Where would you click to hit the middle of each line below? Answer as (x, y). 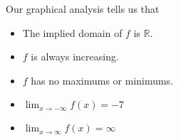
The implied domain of (72, 32)
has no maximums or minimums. (102, 80)
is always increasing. (75, 56)
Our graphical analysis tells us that (83, 9)
